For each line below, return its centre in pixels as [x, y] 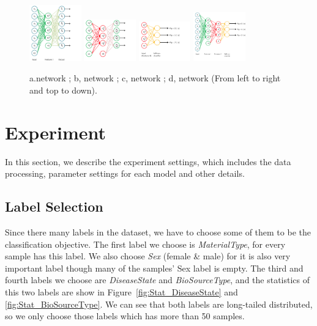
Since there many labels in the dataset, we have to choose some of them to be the [158, 232]
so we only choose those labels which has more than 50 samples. [125, 316]
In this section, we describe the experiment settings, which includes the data [148, 161]
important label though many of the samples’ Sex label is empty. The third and [154, 268]
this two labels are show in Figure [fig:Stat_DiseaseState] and [121, 292]
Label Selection [54, 206]
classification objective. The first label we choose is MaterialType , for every [145, 244]
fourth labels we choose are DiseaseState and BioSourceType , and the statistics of [158, 280]
